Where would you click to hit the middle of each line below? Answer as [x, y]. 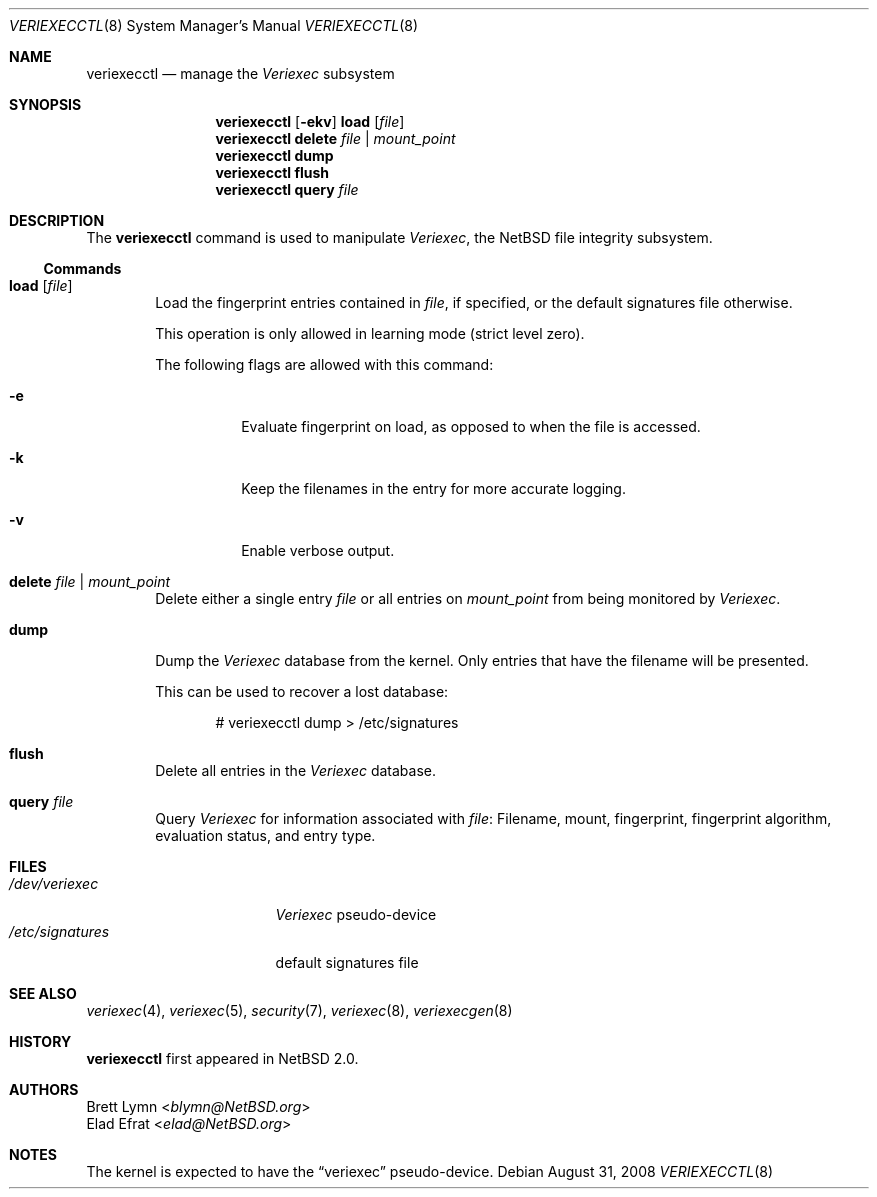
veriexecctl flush [272, 172]
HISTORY [40, 1041]
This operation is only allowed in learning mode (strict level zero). [370, 333]
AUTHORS [44, 1089]
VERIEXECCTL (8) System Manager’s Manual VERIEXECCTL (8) [214, 25]
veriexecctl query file [287, 189]
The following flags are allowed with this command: [324, 364]
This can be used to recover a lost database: [302, 691]
